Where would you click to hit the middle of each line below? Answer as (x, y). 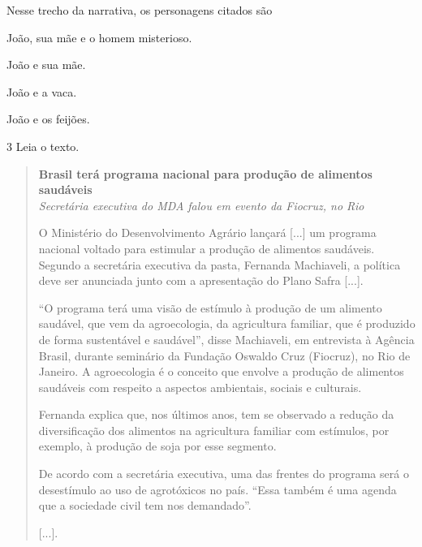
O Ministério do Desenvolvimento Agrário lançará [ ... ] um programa (207, 233)
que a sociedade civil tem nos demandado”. (145, 505)
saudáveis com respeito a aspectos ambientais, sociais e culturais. (200, 387)
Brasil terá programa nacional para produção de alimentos (205, 173)
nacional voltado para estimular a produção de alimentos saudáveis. (207, 248)
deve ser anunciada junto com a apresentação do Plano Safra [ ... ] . (201, 280)
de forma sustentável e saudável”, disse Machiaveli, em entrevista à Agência (226, 339)
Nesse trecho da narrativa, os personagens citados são (140, 10)
